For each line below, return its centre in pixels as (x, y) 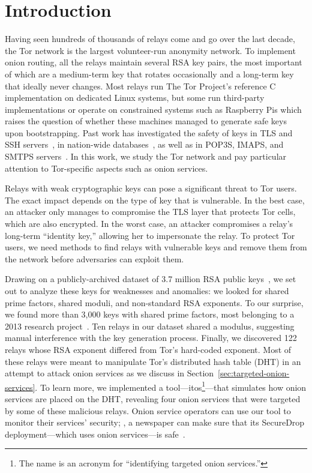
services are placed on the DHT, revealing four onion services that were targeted (153, 399)
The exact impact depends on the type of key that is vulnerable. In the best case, (155, 200)
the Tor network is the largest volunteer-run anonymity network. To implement (150, 50)
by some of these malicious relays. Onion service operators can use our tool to (148, 410)
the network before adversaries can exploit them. (94, 258)
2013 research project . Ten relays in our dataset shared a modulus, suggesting (150, 326)
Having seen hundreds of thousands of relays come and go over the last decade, (150, 39)
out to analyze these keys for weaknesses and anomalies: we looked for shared (147, 291)
